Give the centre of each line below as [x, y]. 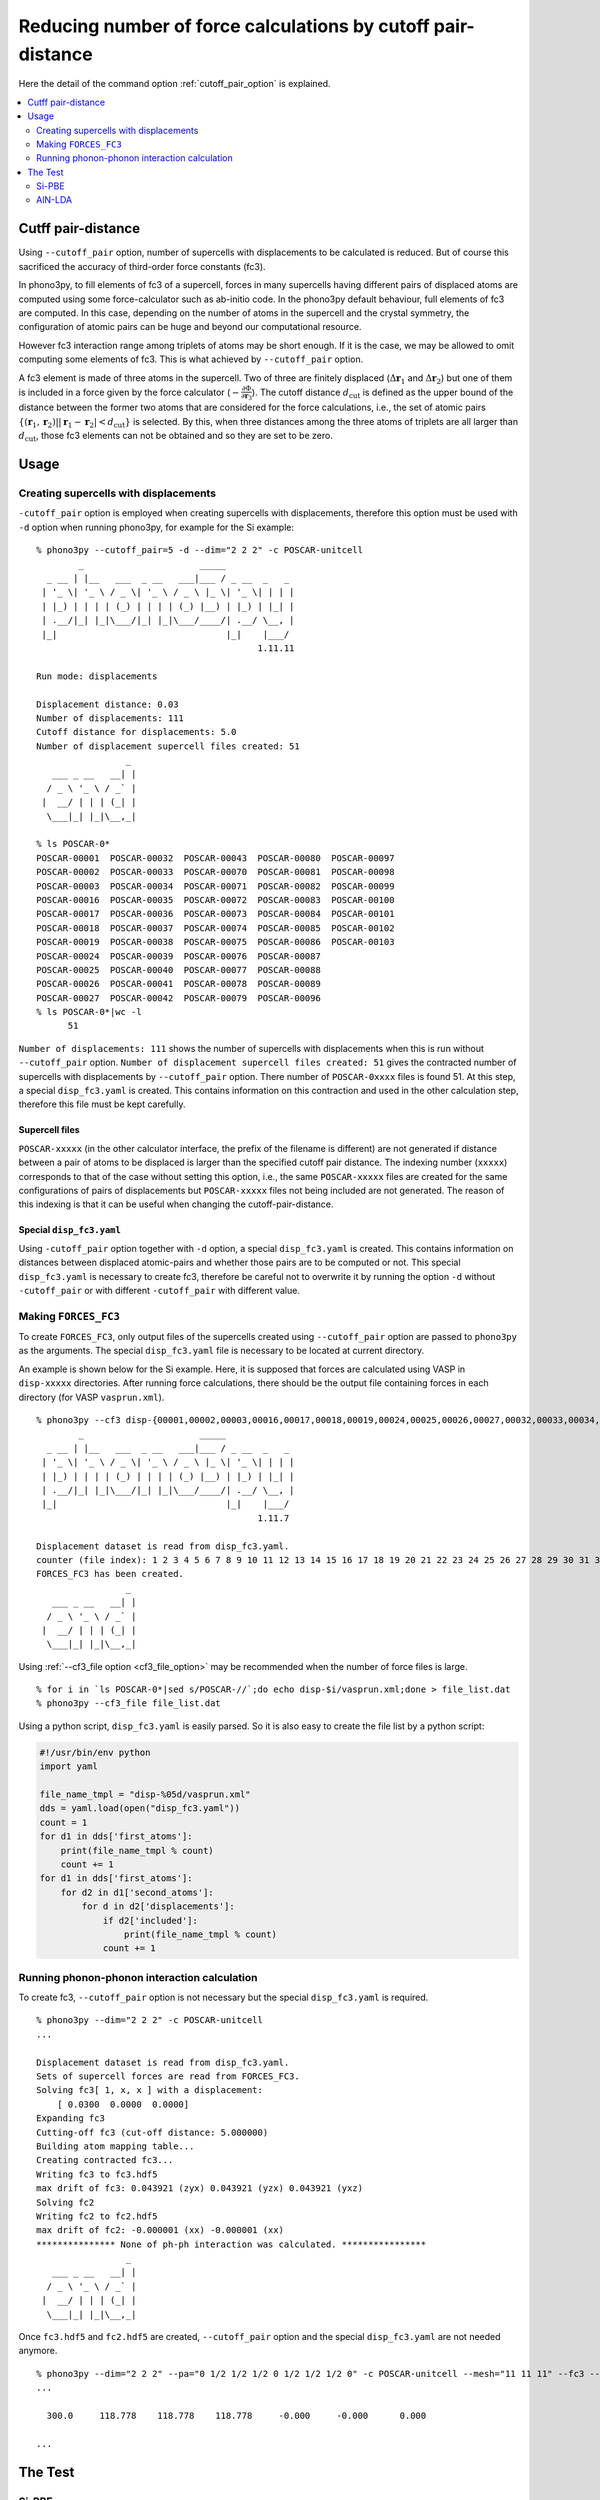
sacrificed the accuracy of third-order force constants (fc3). [142, 266]
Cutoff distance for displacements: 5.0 [136, 732]
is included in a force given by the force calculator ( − [129, 392]
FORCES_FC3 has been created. [110, 1574]
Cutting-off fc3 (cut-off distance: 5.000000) [152, 2132]
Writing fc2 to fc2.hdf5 [97, 2216]
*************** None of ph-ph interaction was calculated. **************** [231, 2244]
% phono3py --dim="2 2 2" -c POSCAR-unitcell [150, 2020]
